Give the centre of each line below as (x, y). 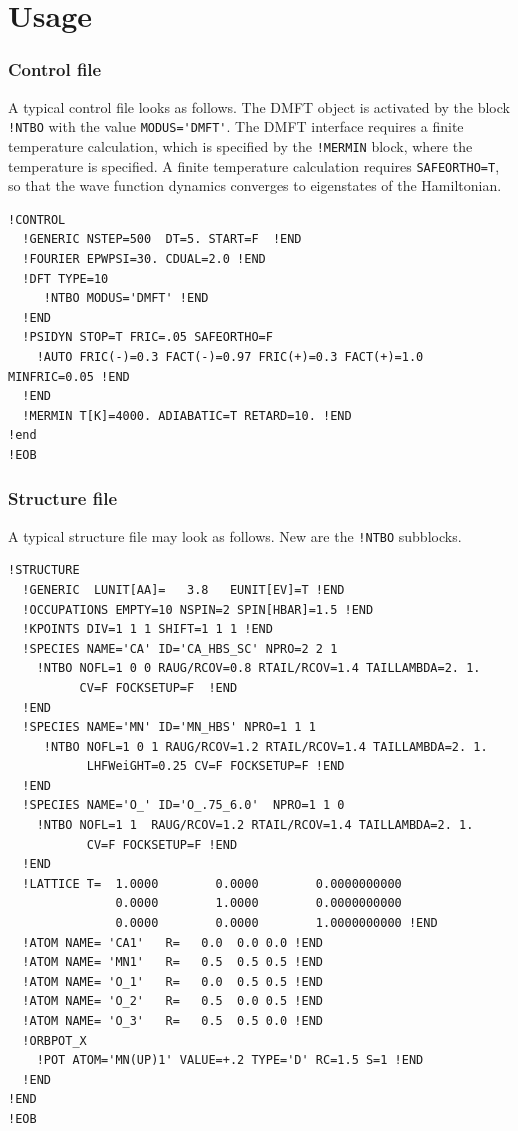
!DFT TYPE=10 (65, 278)
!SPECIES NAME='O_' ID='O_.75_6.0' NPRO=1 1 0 (183, 805)
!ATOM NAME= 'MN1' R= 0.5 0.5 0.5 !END (172, 962)
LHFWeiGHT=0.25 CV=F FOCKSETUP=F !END (215, 766)
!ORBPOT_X (54, 1040)
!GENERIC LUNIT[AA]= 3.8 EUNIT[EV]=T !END (183, 589)
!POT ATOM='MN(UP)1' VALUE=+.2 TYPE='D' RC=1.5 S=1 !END (230, 1060)
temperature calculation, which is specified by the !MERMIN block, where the (240, 145)
